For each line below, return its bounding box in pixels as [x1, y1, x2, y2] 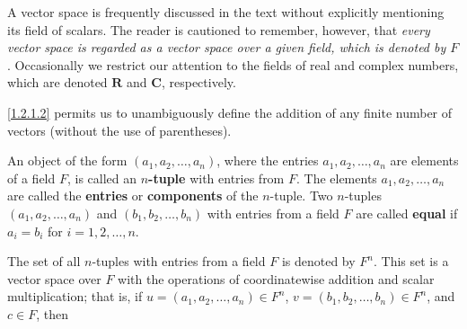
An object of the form [7, 151, 128, 170]
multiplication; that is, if [7, 287, 143, 306]
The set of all [7, 252, 81, 271]
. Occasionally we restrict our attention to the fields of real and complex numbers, [7, 55, 459, 74]
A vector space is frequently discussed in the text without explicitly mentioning [7, 3, 445, 21]
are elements [390, 151, 459, 170]
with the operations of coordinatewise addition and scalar [118, 269, 435, 288]
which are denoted [7, 73, 108, 92]
